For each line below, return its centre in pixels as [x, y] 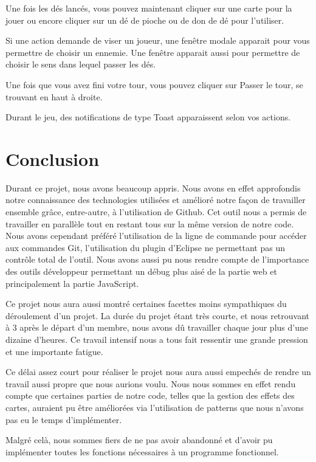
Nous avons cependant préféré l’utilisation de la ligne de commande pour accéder [156, 236]
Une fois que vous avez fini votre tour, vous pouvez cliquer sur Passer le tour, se [154, 84]
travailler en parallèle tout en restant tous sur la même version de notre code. [150, 223]
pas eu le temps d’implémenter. [64, 419]
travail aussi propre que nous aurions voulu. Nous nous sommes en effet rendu [151, 383]
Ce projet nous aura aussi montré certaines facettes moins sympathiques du [146, 304]
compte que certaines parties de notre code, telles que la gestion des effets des [150, 395]
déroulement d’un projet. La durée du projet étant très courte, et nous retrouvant [158, 315]
